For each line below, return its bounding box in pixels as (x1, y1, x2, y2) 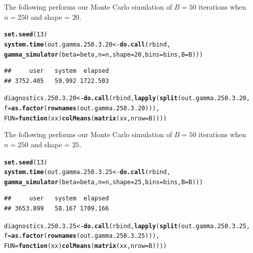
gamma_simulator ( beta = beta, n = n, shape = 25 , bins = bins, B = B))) (4, 178, 203, 186)
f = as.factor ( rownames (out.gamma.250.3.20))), (4, 105, 160, 112)
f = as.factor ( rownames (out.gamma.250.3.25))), (4, 232, 160, 240)
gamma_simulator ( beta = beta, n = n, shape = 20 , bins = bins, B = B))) (4, 51, 203, 58)
